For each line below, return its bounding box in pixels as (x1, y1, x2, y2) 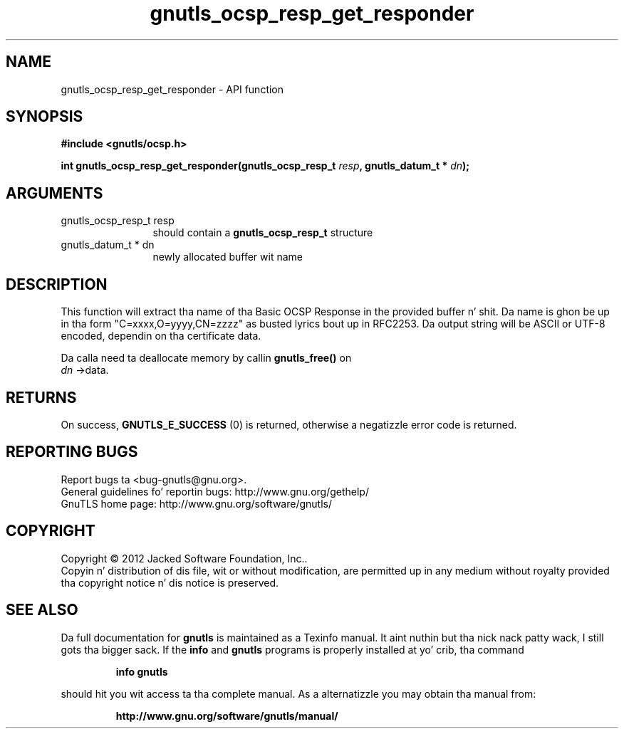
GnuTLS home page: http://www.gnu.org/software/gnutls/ (61, 497, 332, 510)
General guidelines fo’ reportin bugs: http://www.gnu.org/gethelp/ (61, 485, 369, 498)
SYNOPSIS (6, 108, 83, 126)
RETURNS (6, 388, 77, 407)
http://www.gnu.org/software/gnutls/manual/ (115, 709, 338, 722)
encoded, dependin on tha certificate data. (61, 330, 261, 342)
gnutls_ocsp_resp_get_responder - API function (61, 83, 284, 95)
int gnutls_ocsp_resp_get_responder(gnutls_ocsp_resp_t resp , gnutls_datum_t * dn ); (61, 159, 470, 172)
